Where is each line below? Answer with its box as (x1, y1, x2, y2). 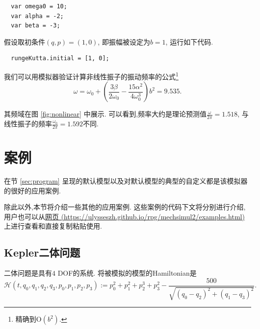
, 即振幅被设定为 (98, 36, 150, 47)
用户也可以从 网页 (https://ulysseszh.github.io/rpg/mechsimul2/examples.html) (4, 211, 245, 221)
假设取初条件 (4, 36, 45, 47)
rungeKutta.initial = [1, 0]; (11, 55, 109, 62)
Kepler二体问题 (4, 245, 80, 260)
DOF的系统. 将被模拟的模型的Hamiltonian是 (57, 268, 197, 278)
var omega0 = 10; (11, 3, 67, 10)
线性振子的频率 (4, 118, 52, 129)
